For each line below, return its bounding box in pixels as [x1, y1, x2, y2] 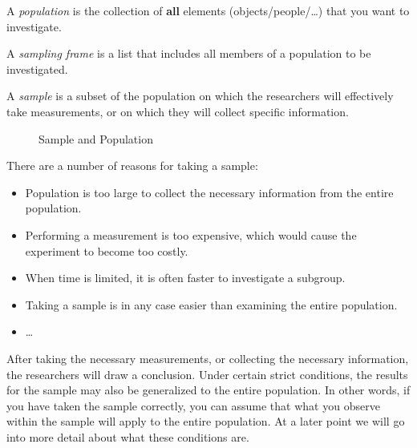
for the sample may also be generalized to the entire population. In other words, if [6, 381, 411, 398]
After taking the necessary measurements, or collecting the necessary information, [6, 349, 409, 366]
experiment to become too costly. [25, 242, 188, 259]
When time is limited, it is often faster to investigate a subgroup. [25, 269, 346, 286]
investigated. [6, 60, 68, 77]
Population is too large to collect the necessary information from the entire [25, 184, 394, 200]
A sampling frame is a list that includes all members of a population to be [6, 45, 371, 62]
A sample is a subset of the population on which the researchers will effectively [6, 87, 394, 104]
